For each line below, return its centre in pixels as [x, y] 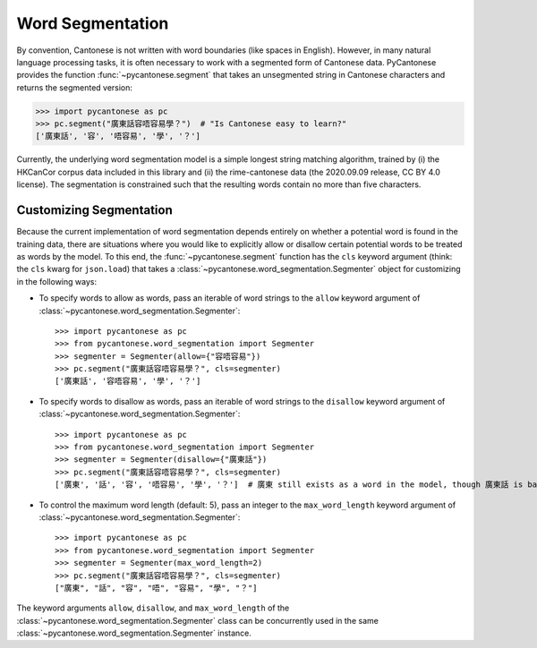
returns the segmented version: [75, 87]
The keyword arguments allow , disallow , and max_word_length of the [153, 608]
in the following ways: [57, 281]
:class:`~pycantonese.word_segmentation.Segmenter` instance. [134, 633]
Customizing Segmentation [95, 210]
